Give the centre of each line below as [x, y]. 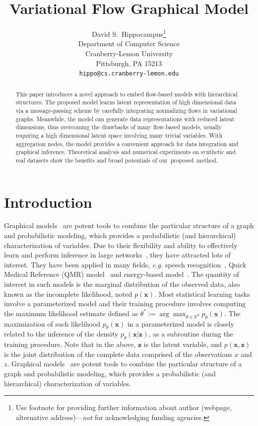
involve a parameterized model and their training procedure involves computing [125, 303]
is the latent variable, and [183, 344]
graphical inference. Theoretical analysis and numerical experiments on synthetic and [126, 152]
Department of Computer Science [129, 43]
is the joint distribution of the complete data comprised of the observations [118, 354]
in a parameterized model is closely [181, 323]
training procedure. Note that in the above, [70, 344]
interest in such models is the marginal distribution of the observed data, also [122, 284]
